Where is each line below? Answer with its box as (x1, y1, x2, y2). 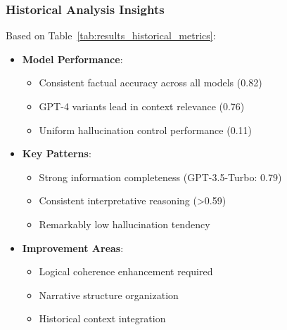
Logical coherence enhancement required (39, 264, 213, 279)
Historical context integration (39, 311, 166, 326)
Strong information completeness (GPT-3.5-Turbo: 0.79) (39, 169, 282, 184)
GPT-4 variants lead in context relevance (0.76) (39, 99, 245, 113)
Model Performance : (22, 51, 123, 66)
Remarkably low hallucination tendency (39, 216, 210, 231)
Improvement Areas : (22, 240, 124, 255)
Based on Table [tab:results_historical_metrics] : (6, 28, 216, 43)
